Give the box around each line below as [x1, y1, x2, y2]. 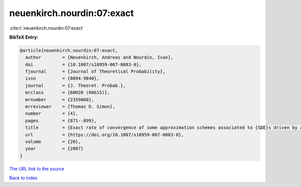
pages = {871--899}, [25, 118, 97, 123]
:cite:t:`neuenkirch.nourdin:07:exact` [9, 25, 84, 31]
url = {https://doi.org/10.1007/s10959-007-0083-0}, [25, 132, 184, 137]
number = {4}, [25, 111, 79, 116]
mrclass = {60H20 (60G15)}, [25, 90, 110, 95]
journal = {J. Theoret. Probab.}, [25, 83, 126, 88]
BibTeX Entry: [9, 34, 39, 40]
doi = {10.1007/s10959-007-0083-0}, [25, 62, 142, 67]
